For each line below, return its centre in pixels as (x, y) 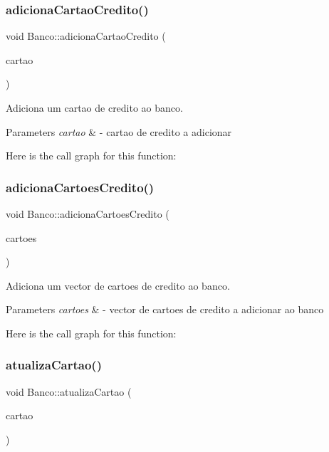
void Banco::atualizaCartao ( (69, 391)
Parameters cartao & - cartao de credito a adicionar (119, 131)
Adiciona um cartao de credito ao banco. (94, 107)
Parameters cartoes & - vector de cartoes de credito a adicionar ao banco (165, 309)
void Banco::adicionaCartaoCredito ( (86, 36)
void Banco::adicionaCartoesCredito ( (88, 214)
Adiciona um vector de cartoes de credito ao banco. (118, 285)
